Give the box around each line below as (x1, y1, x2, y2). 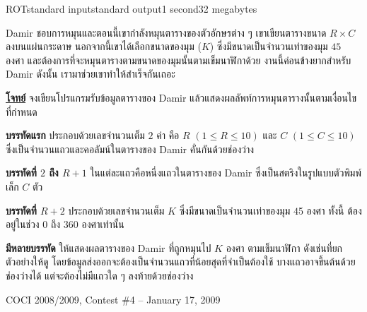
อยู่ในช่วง (6, 217, 40, 232)
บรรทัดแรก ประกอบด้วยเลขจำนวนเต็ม (6, 128, 145, 143)
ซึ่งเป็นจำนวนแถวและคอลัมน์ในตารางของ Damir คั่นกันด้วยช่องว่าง (6, 141, 255, 156)
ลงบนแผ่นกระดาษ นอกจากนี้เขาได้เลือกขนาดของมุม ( (6, 39, 202, 54)
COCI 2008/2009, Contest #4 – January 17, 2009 (6, 292, 221, 306)
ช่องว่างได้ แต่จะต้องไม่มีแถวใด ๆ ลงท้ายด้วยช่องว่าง (6, 268, 194, 282)
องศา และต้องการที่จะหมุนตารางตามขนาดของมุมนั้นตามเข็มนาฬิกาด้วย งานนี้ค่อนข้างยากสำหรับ (6, 52, 351, 67)
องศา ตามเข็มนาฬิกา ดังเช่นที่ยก (226, 240, 343, 255)
